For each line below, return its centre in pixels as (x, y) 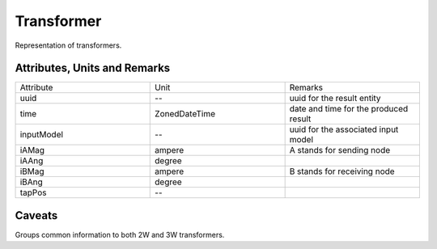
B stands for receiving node (342, 171)
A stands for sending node (340, 150)
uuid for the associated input (344, 129)
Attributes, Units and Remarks (93, 68)
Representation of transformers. (68, 45)
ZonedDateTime (185, 114)
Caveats (36, 215)
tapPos (33, 192)
